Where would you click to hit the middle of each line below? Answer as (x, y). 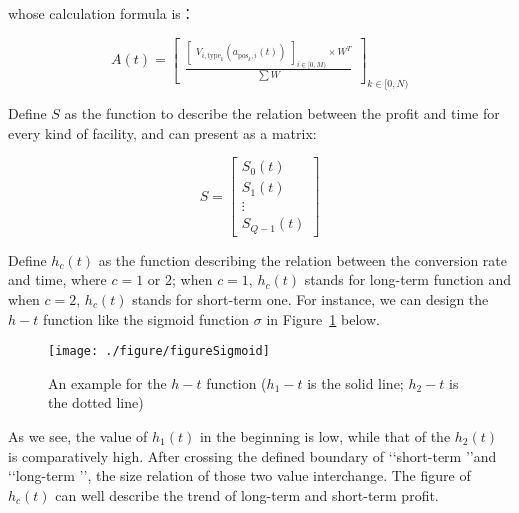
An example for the (107, 382)
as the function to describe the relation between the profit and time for (282, 113)
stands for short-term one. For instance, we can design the (310, 298)
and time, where (57, 279)
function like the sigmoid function (146, 318)
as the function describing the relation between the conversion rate (302, 259)
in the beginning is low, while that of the (325, 436)
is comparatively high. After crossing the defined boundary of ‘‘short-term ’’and (252, 455)
